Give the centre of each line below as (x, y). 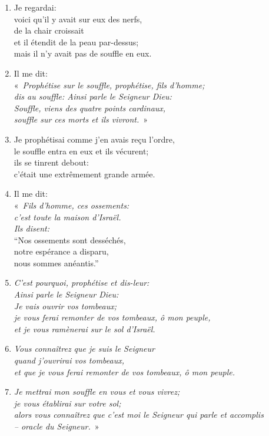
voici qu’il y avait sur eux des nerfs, (78, 19)
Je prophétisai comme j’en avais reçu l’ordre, (94, 139)
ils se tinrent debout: (51, 162)
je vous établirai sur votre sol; (67, 403)
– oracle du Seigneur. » (57, 426)
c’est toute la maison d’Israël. (67, 217)
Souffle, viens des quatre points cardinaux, (90, 108)
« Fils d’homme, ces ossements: (72, 205)
